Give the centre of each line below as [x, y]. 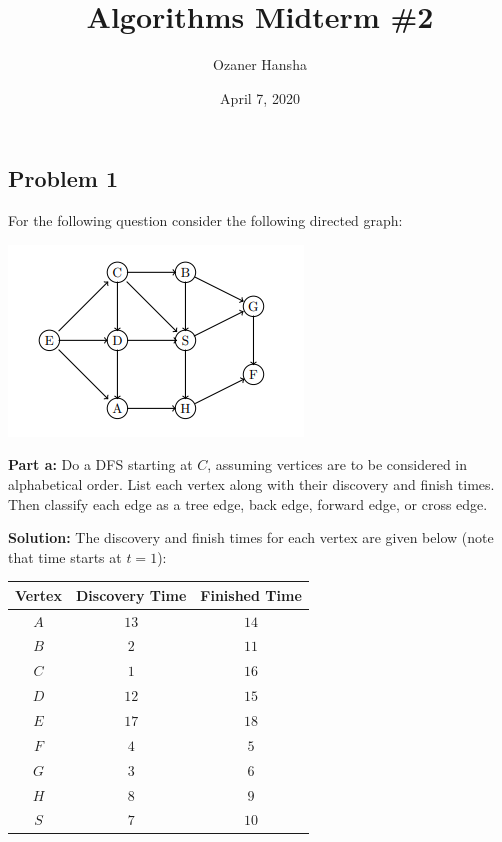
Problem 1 [63, 178]
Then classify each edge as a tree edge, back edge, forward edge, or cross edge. [248, 503]
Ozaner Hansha [260, 64]
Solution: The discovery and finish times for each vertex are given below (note [251, 537]
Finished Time [251, 594]
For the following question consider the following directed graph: [205, 220]
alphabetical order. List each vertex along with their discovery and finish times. [251, 483]
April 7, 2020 [260, 97]
